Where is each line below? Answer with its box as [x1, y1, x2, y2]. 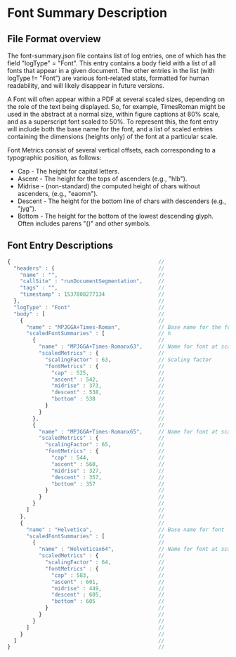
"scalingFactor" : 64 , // [44, 559, 165, 566]
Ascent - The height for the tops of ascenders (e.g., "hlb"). [17, 174, 188, 183]
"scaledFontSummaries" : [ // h [25, 330, 171, 337]
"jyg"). [17, 204, 37, 212]
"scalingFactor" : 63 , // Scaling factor [44, 356, 212, 363]
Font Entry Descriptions [7, 240, 114, 252]
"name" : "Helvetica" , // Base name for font [25, 526, 225, 533]
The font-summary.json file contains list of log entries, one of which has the [7, 51, 226, 60]
